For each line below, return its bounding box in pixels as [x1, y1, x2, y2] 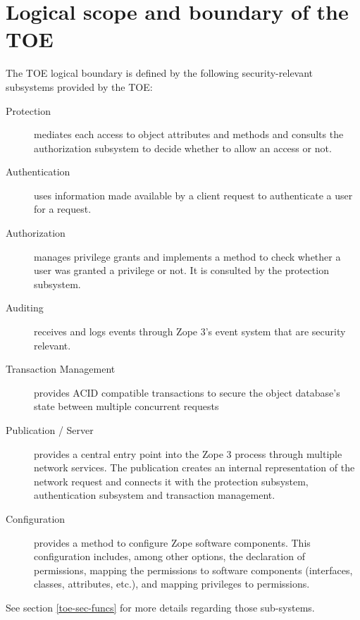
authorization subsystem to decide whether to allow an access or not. [34, 140, 332, 155]
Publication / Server [6, 423, 94, 437]
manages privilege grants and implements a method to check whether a [34, 249, 341, 263]
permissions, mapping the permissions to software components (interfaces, [34, 562, 353, 577]
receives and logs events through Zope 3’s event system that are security [34, 324, 346, 339]
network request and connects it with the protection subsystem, [34, 473, 309, 488]
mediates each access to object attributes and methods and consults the [34, 127, 344, 142]
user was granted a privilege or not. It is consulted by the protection [34, 263, 329, 278]
